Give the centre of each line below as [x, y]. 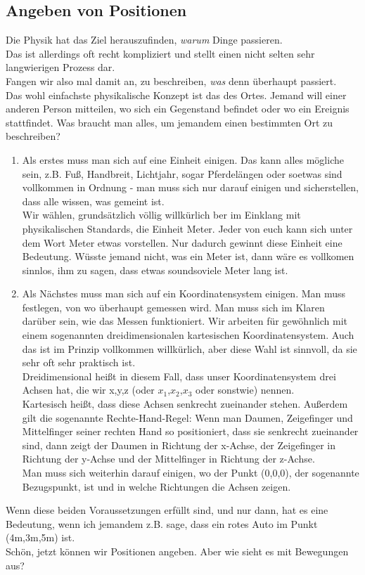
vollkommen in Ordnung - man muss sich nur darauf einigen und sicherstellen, [190, 187]
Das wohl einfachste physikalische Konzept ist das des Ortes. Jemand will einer [176, 95]
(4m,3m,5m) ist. [40, 537]
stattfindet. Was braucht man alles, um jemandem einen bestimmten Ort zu [169, 122]
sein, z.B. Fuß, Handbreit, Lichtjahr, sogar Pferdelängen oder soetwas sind [182, 173]
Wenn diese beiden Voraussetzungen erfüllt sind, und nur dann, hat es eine [167, 510]
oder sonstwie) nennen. [245, 390]
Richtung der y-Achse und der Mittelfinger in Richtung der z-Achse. [168, 459]
